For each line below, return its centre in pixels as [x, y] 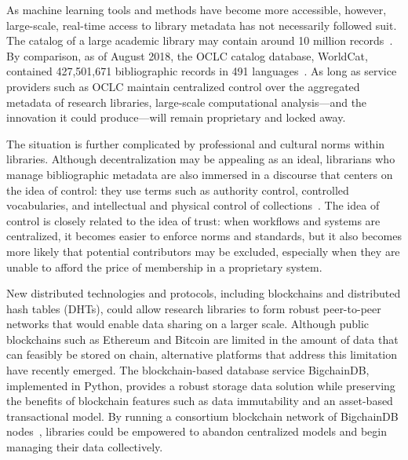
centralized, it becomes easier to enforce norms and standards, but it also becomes [204, 236]
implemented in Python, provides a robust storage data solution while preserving [201, 385]
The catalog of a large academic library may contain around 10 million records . [200, 40]
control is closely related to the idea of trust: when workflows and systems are [193, 220]
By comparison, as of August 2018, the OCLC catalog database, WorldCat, [187, 55]
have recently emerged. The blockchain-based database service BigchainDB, [188, 370]
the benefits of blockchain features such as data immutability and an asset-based [200, 401]
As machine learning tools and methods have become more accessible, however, [197, 9]
